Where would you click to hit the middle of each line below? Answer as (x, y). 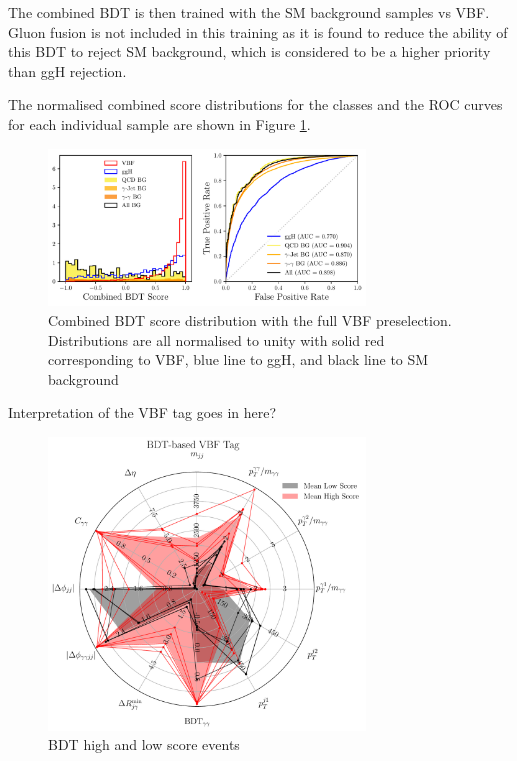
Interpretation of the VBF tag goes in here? (142, 412)
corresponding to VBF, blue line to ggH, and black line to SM (238, 359)
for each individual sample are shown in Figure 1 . (159, 123)
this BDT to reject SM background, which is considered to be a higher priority (249, 51)
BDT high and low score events (144, 744)
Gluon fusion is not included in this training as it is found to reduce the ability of (258, 31)
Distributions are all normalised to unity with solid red (216, 339)
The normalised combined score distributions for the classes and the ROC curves (255, 104)
